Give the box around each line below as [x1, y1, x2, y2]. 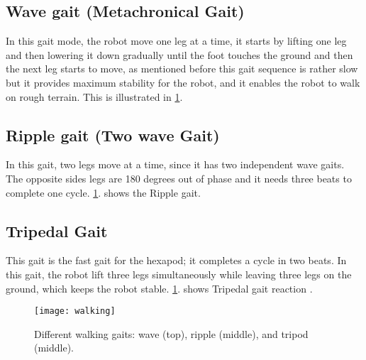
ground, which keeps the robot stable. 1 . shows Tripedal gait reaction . [6, 280, 313, 295]
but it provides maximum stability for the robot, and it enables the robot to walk [6, 75, 360, 89]
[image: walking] [34, 306, 116, 317]
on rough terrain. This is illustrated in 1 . [6, 89, 183, 104]
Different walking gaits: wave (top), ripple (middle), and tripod [34, 326, 309, 341]
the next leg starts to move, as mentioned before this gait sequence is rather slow [6, 61, 358, 76]
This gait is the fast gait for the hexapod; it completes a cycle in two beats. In [6, 253, 347, 268]
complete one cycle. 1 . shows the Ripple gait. [6, 185, 201, 200]
